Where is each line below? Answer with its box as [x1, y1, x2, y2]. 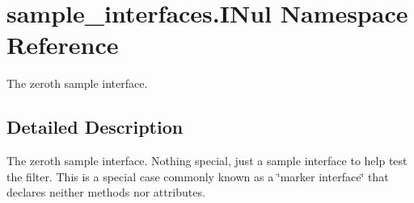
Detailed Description [6, 114, 184, 139]
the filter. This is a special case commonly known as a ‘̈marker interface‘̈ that [6, 168, 389, 184]
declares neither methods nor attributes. [6, 184, 205, 201]
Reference [6, 28, 119, 61]
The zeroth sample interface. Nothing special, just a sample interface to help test [6, 152, 408, 169]
